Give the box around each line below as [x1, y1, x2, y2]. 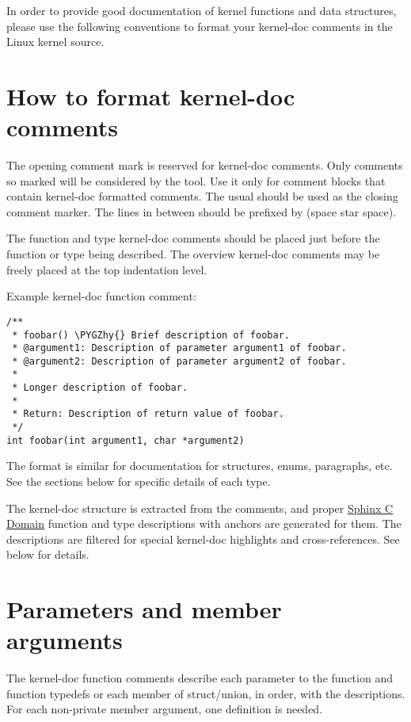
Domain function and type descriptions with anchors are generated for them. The [6, 515, 401, 532]
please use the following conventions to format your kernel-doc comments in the [6, 17, 393, 34]
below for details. [6, 546, 89, 563]
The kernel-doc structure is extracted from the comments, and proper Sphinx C [6, 499, 394, 516]
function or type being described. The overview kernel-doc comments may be [6, 246, 380, 262]
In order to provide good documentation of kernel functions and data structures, [6, 2, 397, 18]
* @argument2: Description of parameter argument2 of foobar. [12, 355, 347, 367]
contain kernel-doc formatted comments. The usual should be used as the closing [6, 188, 398, 204]
